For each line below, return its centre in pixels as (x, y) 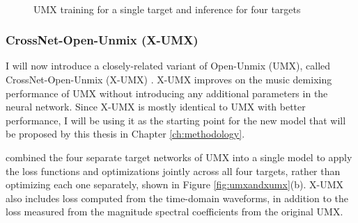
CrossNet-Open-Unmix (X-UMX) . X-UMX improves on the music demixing (169, 79)
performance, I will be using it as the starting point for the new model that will (176, 120)
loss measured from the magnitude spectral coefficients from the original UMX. (174, 212)
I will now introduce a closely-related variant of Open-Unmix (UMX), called (168, 66)
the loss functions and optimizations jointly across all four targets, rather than (173, 171)
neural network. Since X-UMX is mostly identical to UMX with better (156, 107)
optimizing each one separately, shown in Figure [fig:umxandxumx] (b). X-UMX (175, 184)
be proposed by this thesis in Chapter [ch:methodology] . (125, 134)
